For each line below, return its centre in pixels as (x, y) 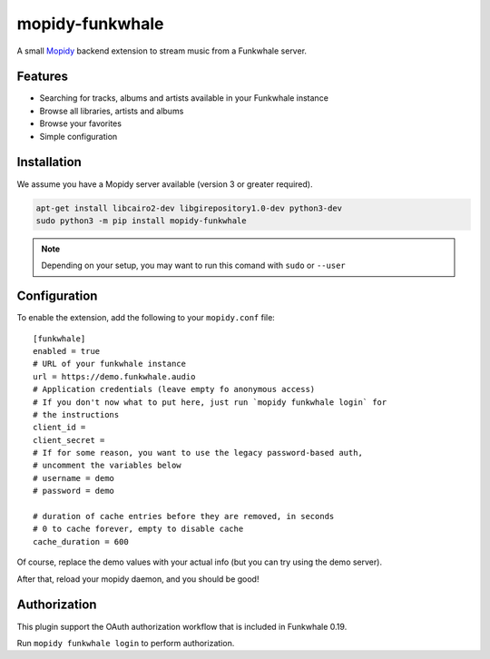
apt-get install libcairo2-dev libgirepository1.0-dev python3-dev (189, 208)
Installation (49, 162)
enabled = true (67, 351)
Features (42, 77)
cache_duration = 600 (81, 541)
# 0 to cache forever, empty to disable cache (138, 529)
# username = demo (74, 478)
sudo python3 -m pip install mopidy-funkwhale (141, 221)
